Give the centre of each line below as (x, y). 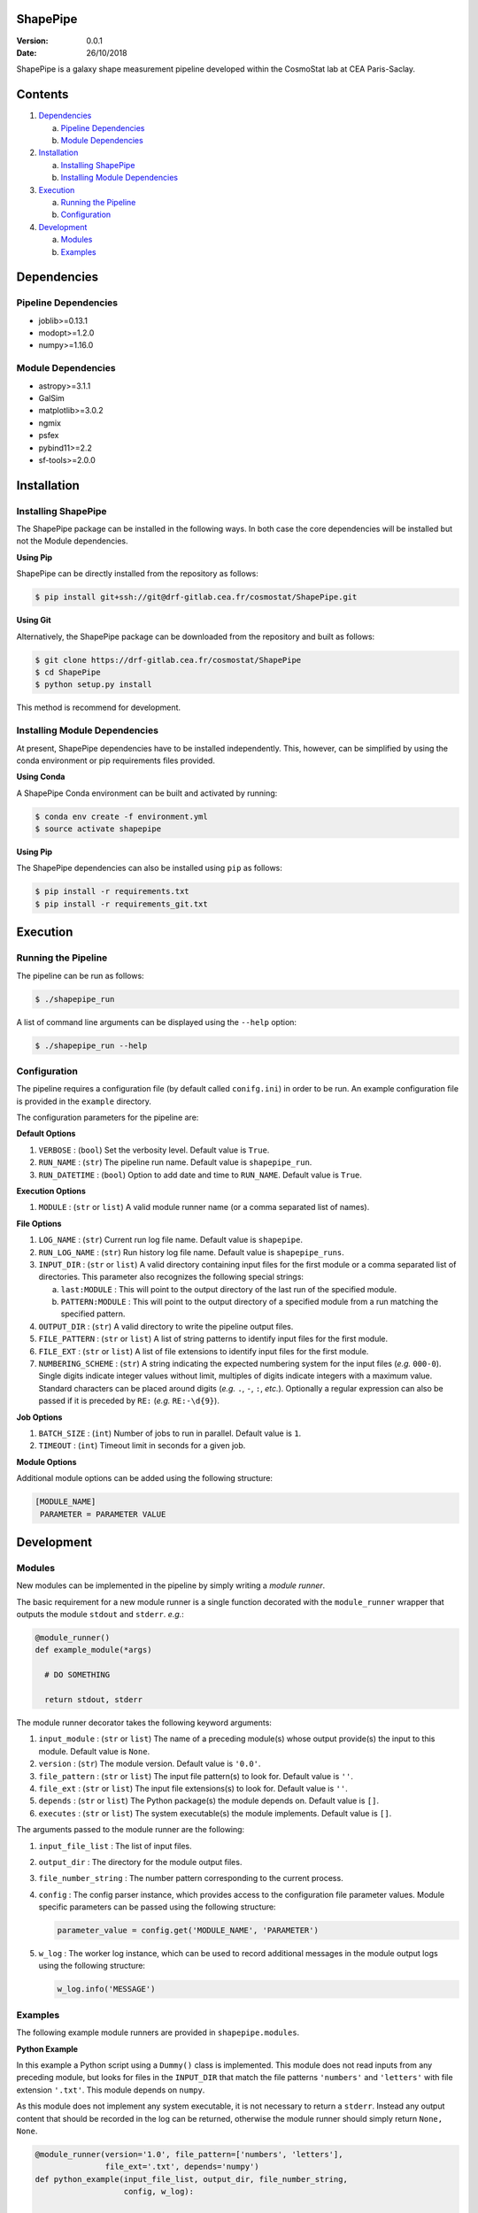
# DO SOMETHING (77, 1675)
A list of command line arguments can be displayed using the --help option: (156, 1022)
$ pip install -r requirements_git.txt (121, 904)
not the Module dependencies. (72, 541)
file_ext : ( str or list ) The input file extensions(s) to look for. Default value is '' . (193, 1788)
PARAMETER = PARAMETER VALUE (103, 1514)
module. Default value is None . (94, 1751)
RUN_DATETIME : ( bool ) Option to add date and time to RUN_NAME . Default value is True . (200, 1175)
